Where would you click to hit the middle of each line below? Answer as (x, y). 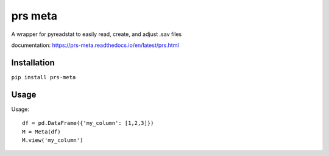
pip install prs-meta (44, 77)
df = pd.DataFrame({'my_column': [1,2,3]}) (88, 123)
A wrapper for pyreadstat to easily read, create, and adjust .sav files (97, 34)
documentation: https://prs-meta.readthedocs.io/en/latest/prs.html (95, 45)
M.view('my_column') (53, 140)
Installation (33, 62)
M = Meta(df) (41, 132)
